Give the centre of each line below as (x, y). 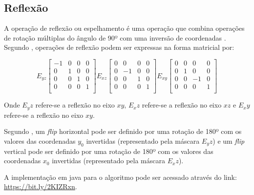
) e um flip (229, 141)
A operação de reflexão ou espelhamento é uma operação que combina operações (124, 28)
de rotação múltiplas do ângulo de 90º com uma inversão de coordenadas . (115, 37)
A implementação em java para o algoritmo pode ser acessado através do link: (120, 177)
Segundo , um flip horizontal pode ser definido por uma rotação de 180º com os (123, 131)
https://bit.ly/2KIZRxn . (41, 186)
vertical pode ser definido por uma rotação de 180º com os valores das (109, 151)
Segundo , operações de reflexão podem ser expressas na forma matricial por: (119, 47)
